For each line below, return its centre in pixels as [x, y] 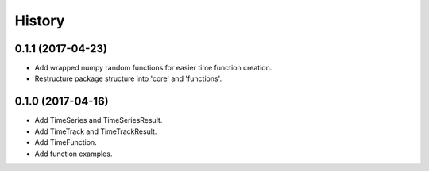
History [40, 21]
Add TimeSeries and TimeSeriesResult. [99, 120]
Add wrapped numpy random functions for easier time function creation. [153, 68]
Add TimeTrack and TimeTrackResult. [96, 131]
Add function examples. [73, 154]
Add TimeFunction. [66, 142]
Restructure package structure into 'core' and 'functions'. [128, 78]
